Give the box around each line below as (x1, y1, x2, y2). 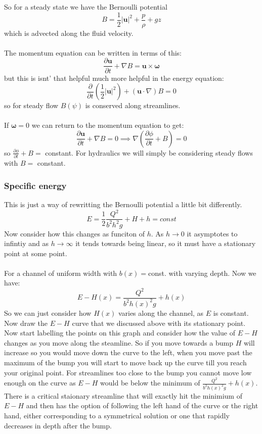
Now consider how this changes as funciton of (4, 228, 145, 238)
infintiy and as (4, 238, 49, 249)
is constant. (213, 307, 249, 318)
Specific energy (4, 179, 67, 191)
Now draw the (4, 317, 48, 328)
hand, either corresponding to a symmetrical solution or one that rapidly (4, 410, 230, 421)
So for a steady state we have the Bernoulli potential (4, 2, 167, 12)
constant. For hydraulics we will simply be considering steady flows (45, 147, 253, 158)
